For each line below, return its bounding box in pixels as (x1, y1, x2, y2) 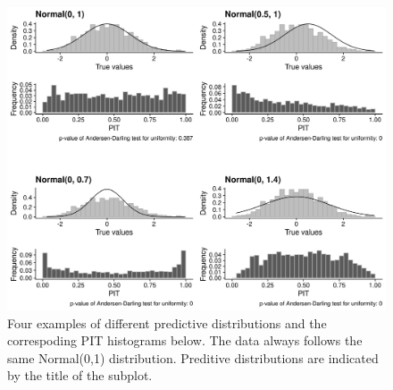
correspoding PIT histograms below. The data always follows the (7, 331, 363, 350)
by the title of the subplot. (7, 366, 153, 385)
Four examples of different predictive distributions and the (7, 313, 327, 332)
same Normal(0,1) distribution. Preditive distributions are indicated (7, 348, 379, 367)
